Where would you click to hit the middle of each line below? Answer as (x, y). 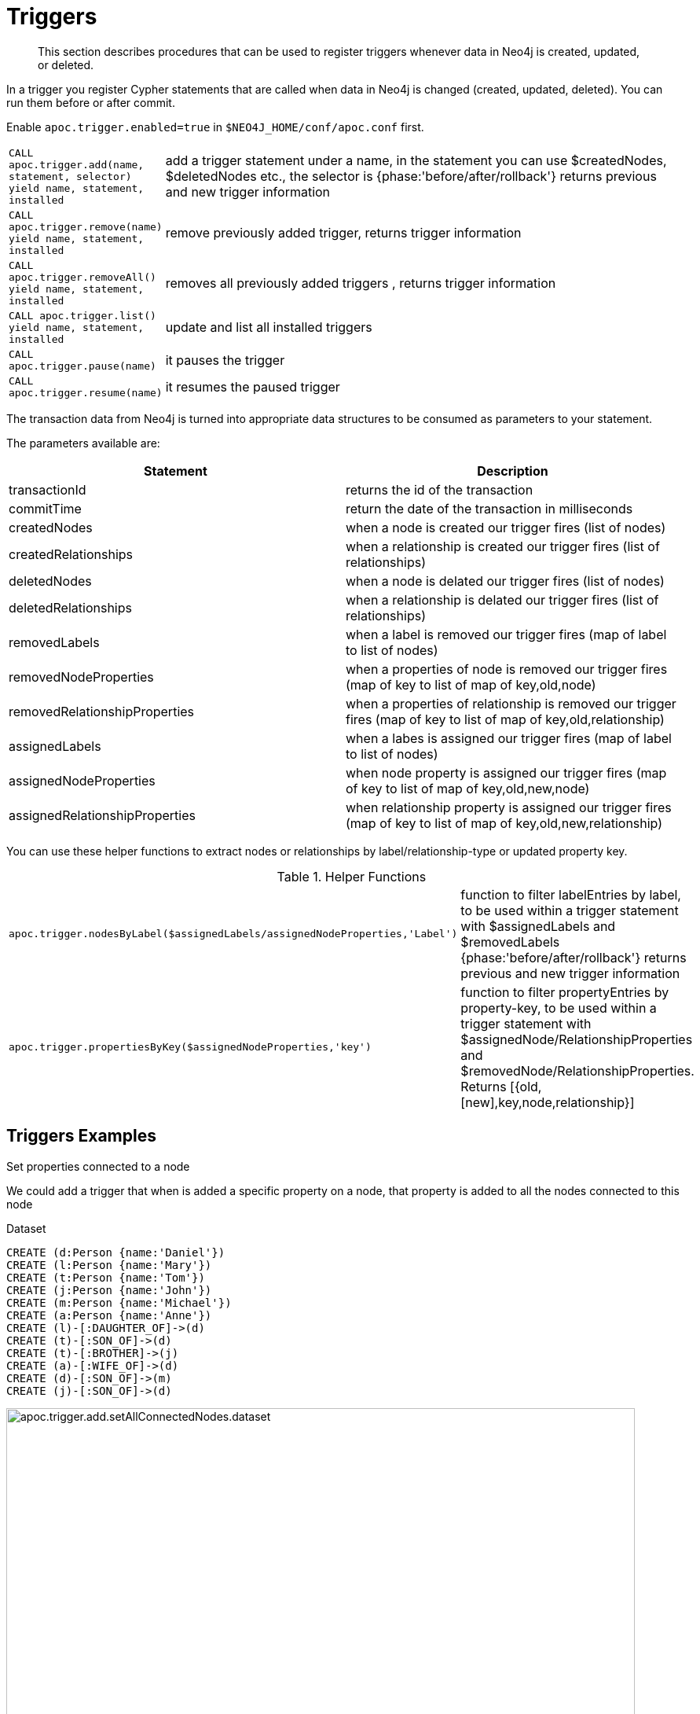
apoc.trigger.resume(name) (86, 392)
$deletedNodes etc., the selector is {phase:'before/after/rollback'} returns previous (411, 177)
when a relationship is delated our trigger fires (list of (502, 600)
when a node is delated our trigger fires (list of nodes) (505, 581)
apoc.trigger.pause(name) (82, 366)
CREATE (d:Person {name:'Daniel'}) (116, 1252)
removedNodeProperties (81, 677)
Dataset (26, 1228)
